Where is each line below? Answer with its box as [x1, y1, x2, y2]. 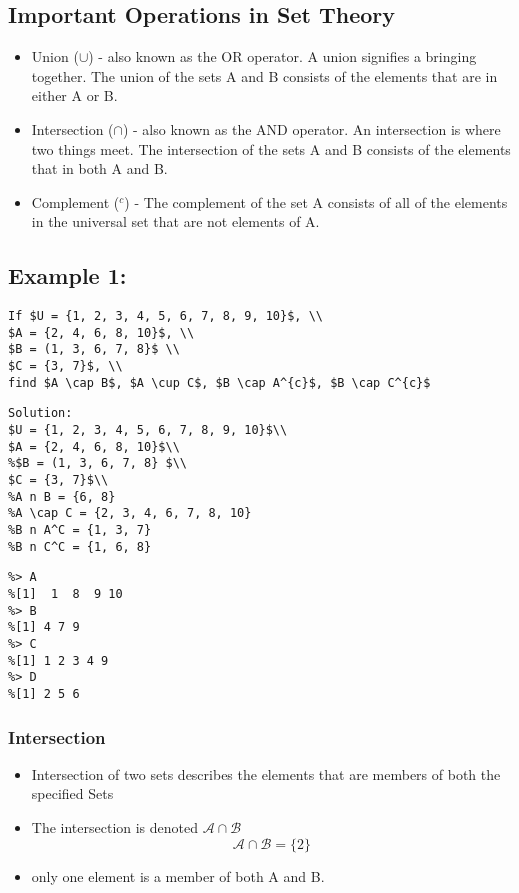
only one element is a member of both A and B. [31, 865, 325, 886]
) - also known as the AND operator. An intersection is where [122, 118, 501, 139]
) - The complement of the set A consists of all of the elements [124, 191, 508, 212]
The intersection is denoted [31, 817, 199, 837]
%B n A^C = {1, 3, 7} [8, 523, 152, 538]
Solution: [8, 406, 73, 421]
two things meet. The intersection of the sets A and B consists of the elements [31, 138, 511, 159]
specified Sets [31, 783, 114, 804]
